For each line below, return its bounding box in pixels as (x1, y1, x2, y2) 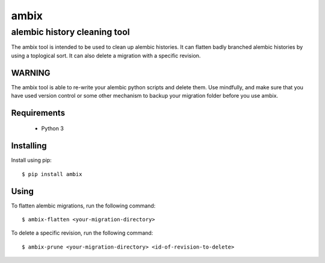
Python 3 (41, 125, 64, 132)
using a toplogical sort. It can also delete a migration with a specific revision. (11, 52, 201, 59)
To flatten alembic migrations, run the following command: (11, 202, 156, 209)
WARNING (11, 68, 51, 78)
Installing (11, 141, 48, 151)
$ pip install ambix (22, 171, 82, 177)
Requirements (11, 107, 66, 118)
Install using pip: (11, 157, 52, 164)
